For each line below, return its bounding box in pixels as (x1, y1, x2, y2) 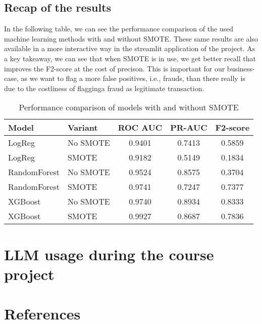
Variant (67, 121, 98, 134)
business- (227, 63, 255, 73)
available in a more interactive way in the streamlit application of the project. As (4, 43, 255, 54)
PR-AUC (170, 121, 207, 134)
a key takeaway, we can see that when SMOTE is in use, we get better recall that (4, 53, 256, 63)
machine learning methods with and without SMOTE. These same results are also (4, 33, 258, 44)
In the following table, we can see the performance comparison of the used (4, 23, 234, 34)
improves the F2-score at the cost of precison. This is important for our (4, 63, 225, 73)
